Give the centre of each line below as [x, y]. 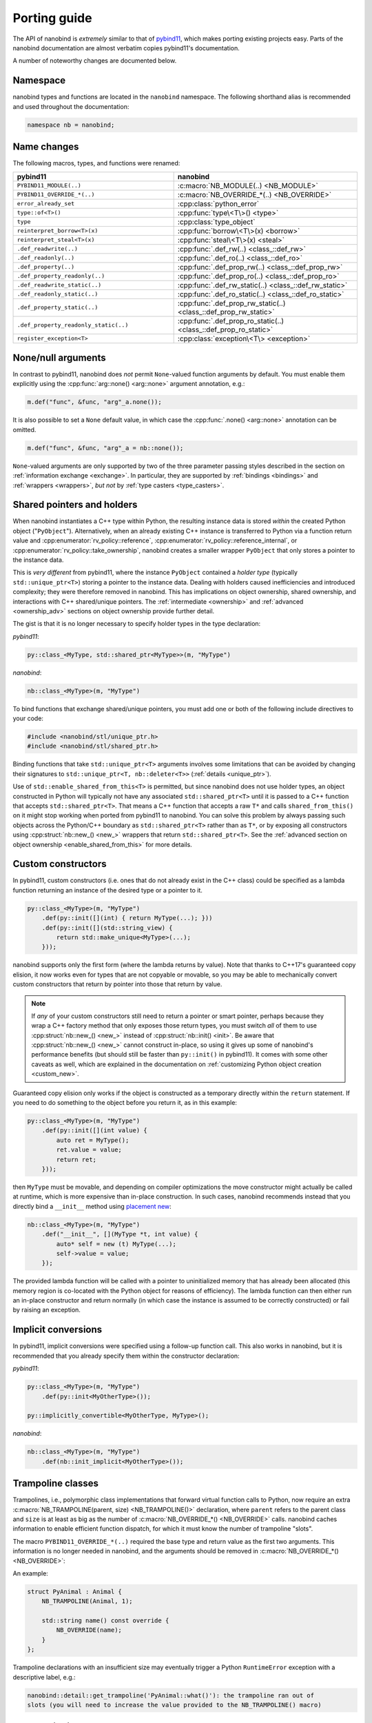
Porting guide [52, 18]
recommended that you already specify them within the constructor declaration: [126, 1356]
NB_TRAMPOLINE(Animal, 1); [87, 1601]
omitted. [24, 429]
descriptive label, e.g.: [44, 1677]
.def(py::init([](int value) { [94, 1131]
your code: [28, 718]
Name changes [46, 147]
